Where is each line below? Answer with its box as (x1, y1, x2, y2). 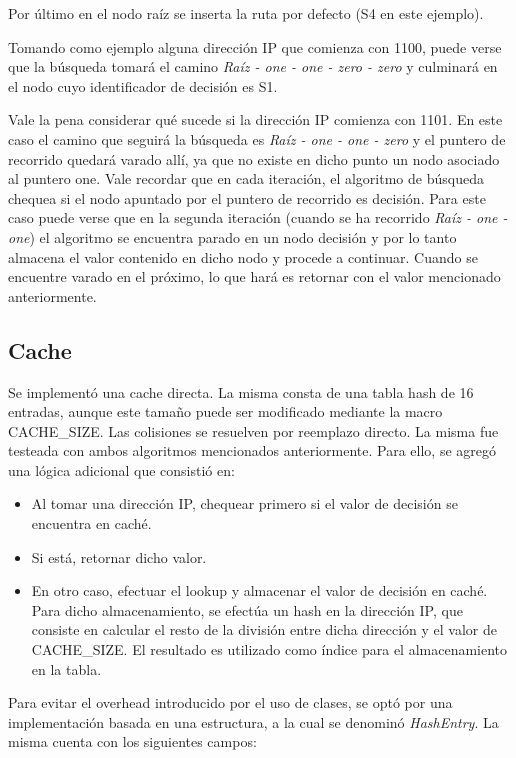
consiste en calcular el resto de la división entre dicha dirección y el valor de (31, 619, 497, 640)
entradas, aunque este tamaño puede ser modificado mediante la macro (8, 401, 443, 422)
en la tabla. (31, 658, 102, 679)
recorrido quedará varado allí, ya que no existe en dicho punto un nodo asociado (8, 148, 500, 169)
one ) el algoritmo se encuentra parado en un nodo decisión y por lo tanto (8, 226, 457, 247)
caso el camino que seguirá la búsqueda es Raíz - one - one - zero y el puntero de (8, 128, 506, 149)
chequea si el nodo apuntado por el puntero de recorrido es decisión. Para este (8, 187, 486, 208)
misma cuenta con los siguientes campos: (8, 731, 257, 752)
